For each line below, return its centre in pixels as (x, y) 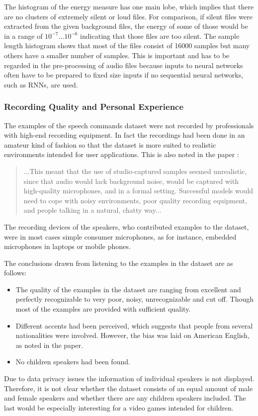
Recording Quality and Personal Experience (94, 107)
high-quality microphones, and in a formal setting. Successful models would (138, 191)
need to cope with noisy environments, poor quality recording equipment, (135, 200)
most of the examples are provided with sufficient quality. (103, 309)
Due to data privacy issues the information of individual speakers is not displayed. (129, 378)
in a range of (23, 36)
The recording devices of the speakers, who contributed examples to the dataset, (127, 226)
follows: (15, 273)
